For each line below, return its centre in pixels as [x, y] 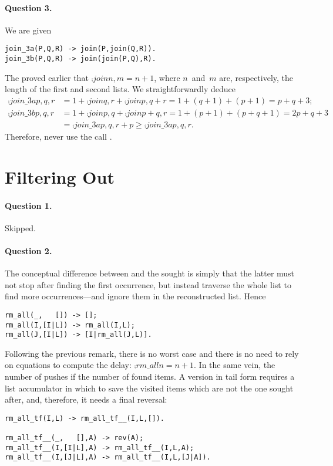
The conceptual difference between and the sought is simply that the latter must [150, 273]
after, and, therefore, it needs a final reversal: [86, 399]
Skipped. [20, 227]
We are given [28, 30]
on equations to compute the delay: [68, 365]
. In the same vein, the [235, 365]
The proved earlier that [47, 77]
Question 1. [28, 205]
